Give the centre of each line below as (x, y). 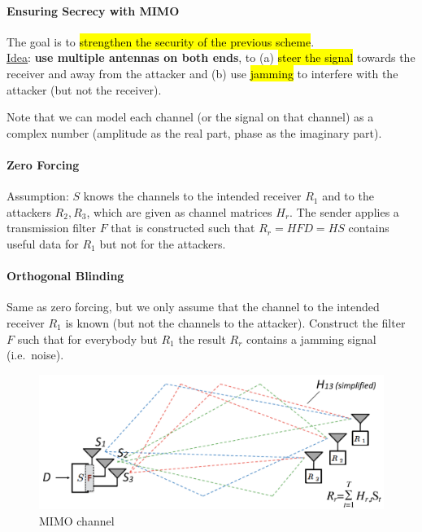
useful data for (43, 243)
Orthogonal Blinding (65, 276)
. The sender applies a (344, 211)
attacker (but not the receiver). (84, 89)
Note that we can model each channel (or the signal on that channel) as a (190, 117)
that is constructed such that (183, 228)
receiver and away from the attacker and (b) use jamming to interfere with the (202, 73)
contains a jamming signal (311, 339)
